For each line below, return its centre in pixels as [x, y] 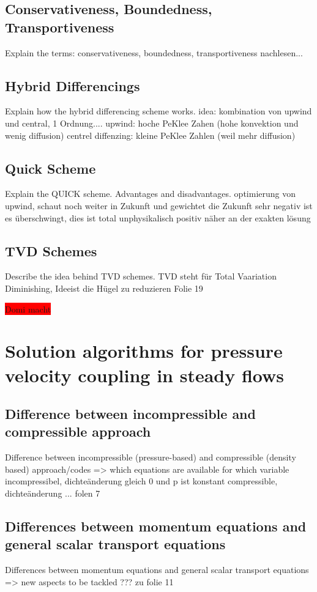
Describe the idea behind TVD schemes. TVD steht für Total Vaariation [141, 276]
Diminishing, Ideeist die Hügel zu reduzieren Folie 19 [104, 288]
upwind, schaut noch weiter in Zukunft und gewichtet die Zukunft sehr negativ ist [159, 205]
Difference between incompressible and [130, 414]
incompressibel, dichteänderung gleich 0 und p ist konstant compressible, [141, 481]
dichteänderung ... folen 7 [53, 493]
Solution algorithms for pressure [144, 351]
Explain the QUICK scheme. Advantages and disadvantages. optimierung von [150, 194]
